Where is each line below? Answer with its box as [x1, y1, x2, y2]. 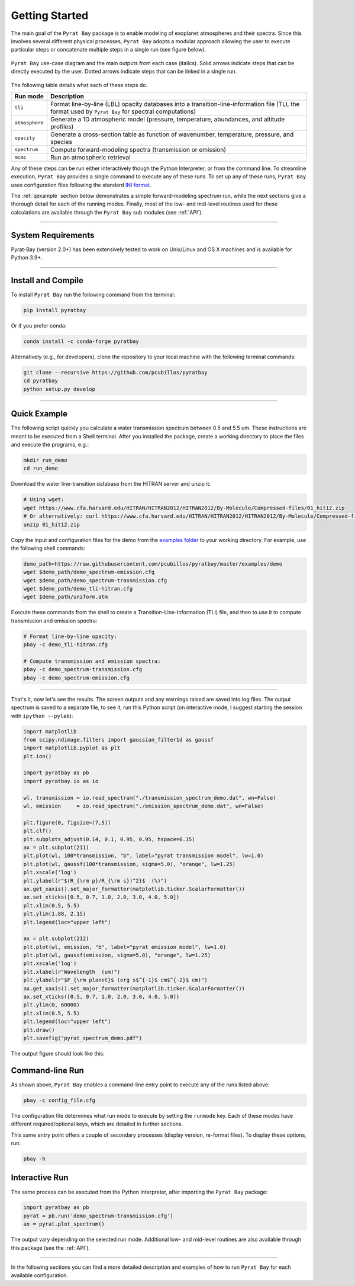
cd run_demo [23, 465, 59, 472]
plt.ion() [23, 753, 52, 759]
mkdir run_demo [23, 457, 67, 464]
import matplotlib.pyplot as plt [23, 745, 121, 752]
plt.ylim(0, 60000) [23, 1002, 80, 1008]
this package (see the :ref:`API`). [11, 1244, 91, 1251]
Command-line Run [11, 1065, 84, 1075]
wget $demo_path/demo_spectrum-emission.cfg [23, 569, 155, 576]
